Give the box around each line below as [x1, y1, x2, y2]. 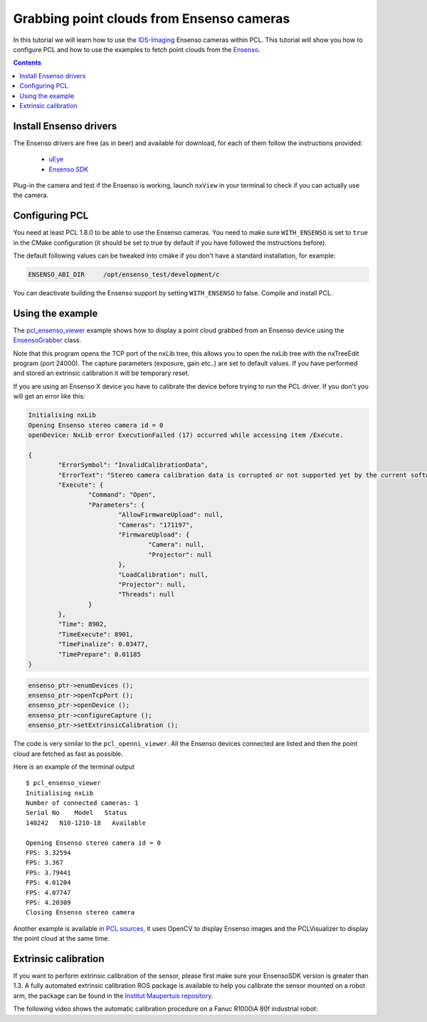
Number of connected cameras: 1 [26, 799, 139, 807]
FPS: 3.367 [26, 858, 64, 867]
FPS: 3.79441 [26, 868, 71, 877]
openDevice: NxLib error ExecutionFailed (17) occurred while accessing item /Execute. [28, 431, 344, 439]
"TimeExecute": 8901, [58, 630, 134, 638]
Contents [13, 58, 42, 67]
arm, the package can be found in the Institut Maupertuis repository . [13, 991, 213, 1000]
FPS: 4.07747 [26, 888, 71, 897]
